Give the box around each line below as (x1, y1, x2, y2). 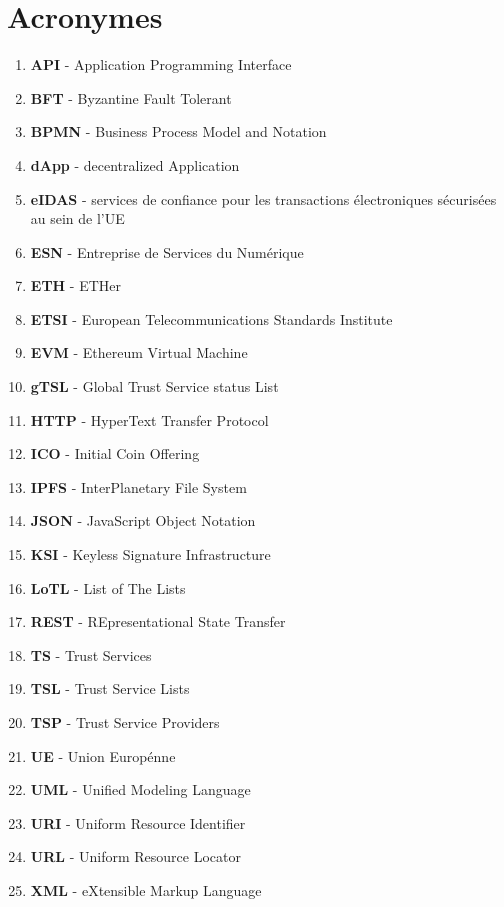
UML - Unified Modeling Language (30, 779, 251, 800)
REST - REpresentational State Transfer (30, 611, 286, 632)
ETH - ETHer (30, 275, 122, 296)
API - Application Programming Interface (30, 54, 292, 75)
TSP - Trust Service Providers (30, 712, 220, 732)
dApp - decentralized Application (30, 154, 240, 175)
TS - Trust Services (30, 644, 152, 665)
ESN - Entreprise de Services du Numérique (30, 241, 304, 262)
